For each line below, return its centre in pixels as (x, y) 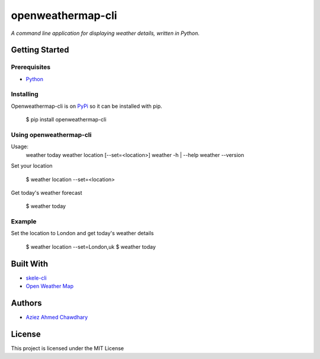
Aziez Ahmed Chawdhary (57, 318)
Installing (25, 94)
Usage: (20, 147)
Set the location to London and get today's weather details (82, 233)
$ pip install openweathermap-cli (66, 120)
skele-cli (36, 278)
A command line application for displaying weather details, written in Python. (105, 33)
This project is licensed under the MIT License (68, 348)
